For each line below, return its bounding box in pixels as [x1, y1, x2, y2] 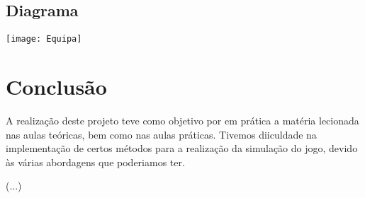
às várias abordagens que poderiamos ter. [6, 154, 185, 169]
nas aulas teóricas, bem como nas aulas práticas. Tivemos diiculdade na [6, 127, 317, 141]
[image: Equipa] [6, 34, 82, 45]
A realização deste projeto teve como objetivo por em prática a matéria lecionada [6, 112, 359, 127]
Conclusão [6, 72, 107, 101]
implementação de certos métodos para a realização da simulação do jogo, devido [6, 141, 358, 156]
